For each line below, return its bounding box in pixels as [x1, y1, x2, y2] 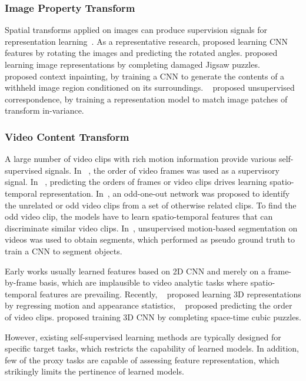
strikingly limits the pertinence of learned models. [5, 365, 184, 377]
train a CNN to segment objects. [5, 244, 122, 257]
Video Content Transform [5, 129, 129, 144]
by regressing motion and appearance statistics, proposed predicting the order [5, 299, 292, 312]
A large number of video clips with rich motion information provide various [5, 153, 277, 165]
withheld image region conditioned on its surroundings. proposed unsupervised [5, 81, 295, 94]
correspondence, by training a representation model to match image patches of [5, 92, 288, 105]
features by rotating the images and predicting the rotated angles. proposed [5, 47, 278, 59]
